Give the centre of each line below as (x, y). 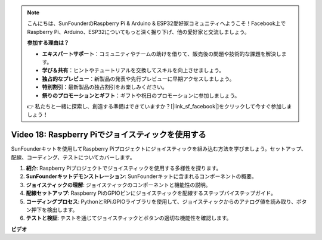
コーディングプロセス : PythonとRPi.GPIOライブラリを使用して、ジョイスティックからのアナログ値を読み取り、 (161, 201)
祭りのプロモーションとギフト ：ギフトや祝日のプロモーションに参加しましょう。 (141, 95)
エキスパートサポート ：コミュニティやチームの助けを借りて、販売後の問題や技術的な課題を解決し (162, 54)
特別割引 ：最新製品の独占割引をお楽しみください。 (105, 87)
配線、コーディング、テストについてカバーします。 (73, 157)
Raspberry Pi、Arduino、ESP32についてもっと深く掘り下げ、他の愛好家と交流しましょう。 (138, 32)
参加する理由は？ (48, 43)
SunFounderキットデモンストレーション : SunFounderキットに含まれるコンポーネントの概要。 (141, 176)
